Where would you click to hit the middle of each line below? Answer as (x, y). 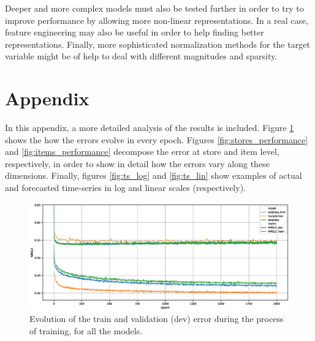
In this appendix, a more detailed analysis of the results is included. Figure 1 (150, 128)
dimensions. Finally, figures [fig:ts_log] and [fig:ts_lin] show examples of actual (154, 175)
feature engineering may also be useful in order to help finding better (135, 32)
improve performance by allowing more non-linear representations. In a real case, (157, 20)
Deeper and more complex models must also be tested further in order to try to (154, 8)
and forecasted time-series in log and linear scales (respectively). (125, 188)
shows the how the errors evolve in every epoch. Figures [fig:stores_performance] (157, 139)
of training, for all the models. (86, 330)
